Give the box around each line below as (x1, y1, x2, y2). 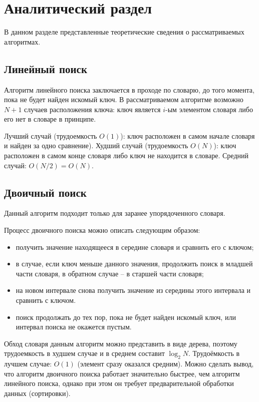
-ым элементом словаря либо (165, 104, 253, 114)
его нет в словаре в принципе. (4, 114, 96, 124)
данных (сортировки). (4, 387, 71, 398)
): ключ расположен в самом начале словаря (120, 130, 255, 141)
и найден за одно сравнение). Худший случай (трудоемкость (4, 140, 188, 151)
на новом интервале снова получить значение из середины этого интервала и (16, 285, 251, 295)
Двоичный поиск (4, 184, 87, 200)
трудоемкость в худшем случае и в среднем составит (4, 348, 165, 358)
